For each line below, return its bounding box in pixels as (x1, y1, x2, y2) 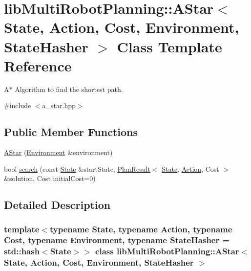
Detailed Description (4, 197, 111, 212)
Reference (4, 55, 72, 75)
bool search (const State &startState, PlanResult (4, 163, 150, 174)
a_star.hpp (42, 100, 76, 111)
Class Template (117, 36, 222, 56)
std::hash (4, 245, 40, 257)
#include (4, 100, 31, 111)
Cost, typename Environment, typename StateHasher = (4, 234, 230, 246)
